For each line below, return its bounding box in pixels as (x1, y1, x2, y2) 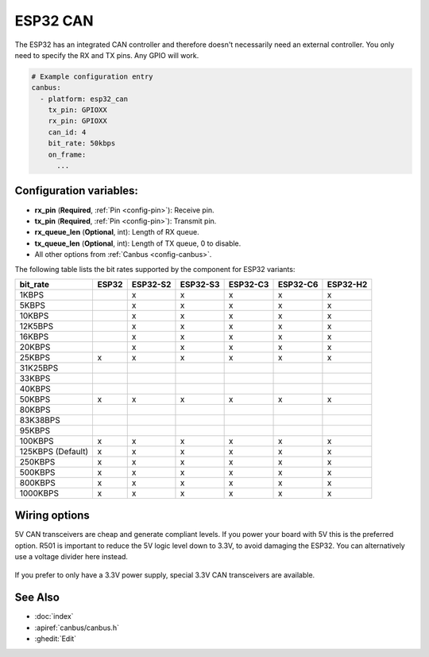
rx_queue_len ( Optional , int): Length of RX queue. (34, 227, 199, 237)
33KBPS (19, 372, 51, 383)
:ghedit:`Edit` (34, 634, 77, 643)
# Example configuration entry (31, 72, 154, 81)
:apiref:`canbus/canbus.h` (34, 623, 119, 632)
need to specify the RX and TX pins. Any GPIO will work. (14, 50, 199, 60)
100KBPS (19, 435, 55, 446)
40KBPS (19, 383, 51, 394)
